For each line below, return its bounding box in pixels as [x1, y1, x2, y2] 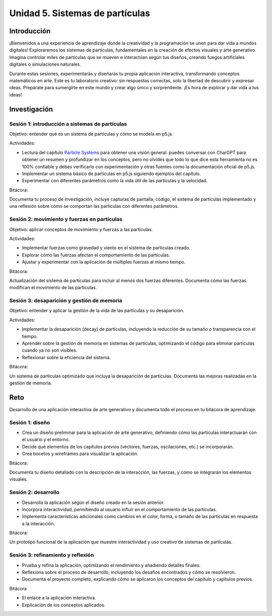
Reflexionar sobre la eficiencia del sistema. [22, 354, 111, 360]
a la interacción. [22, 520, 55, 527]
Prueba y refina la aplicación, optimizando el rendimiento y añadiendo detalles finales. [22, 562, 201, 568]
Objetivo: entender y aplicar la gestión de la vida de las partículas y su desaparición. [9, 308, 184, 314]
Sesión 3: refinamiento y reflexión [9, 551, 94, 558]
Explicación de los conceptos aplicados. [22, 602, 106, 608]
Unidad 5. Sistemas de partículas [9, 8, 151, 19]
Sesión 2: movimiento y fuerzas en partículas [9, 216, 123, 223]
